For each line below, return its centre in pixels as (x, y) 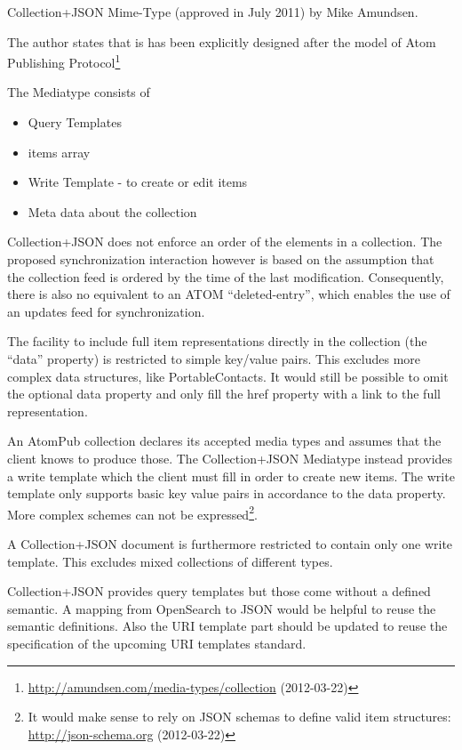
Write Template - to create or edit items (138, 182)
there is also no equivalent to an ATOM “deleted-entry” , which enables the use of (229, 294)
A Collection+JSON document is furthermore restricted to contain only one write (230, 543)
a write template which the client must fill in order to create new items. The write (231, 476)
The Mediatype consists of (79, 92)
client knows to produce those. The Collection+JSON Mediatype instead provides (230, 458)
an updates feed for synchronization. (106, 311)
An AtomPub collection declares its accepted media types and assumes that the (224, 441)
